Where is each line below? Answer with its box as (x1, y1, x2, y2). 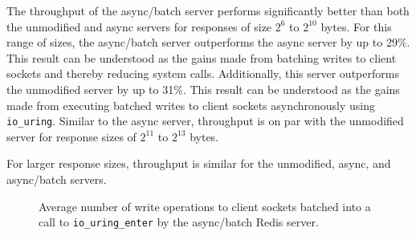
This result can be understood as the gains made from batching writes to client (6, 49, 397, 66)
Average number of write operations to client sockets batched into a (39, 197, 371, 214)
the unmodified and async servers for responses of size (6, 18, 272, 35)
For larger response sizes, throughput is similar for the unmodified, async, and (6, 155, 391, 172)
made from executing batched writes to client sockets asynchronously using (6, 96, 376, 113)
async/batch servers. (6, 171, 107, 187)
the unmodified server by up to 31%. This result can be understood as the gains (6, 80, 400, 97)
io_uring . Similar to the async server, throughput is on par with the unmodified (6, 112, 404, 129)
